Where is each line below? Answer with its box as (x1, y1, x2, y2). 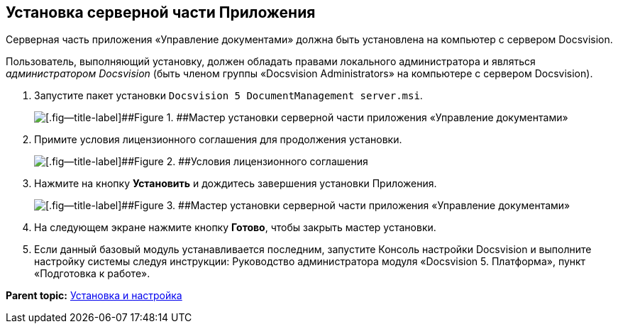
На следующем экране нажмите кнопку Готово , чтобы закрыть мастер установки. (34, 221, 436, 234)
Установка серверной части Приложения (6, 4, 316, 21)
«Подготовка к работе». (34, 267, 150, 280)
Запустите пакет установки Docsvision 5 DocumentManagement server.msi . (34, 89, 423, 102)
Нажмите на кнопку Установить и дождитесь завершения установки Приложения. (34, 177, 437, 190)
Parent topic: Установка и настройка (6, 289, 182, 302)
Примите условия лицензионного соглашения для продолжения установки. (34, 133, 402, 146)
